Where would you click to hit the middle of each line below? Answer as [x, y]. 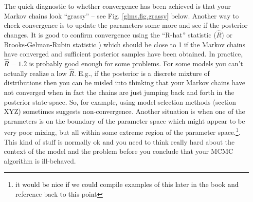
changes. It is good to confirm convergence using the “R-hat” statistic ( [110, 35]
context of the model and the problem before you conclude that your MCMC [119, 151]
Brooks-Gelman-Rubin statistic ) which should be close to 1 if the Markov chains [125, 44]
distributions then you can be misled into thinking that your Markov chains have [125, 83]
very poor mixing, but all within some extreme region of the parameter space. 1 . [122, 131]
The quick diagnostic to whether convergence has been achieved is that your [117, 6]
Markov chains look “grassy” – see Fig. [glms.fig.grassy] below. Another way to [121, 15]
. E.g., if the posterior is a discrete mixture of [142, 73]
